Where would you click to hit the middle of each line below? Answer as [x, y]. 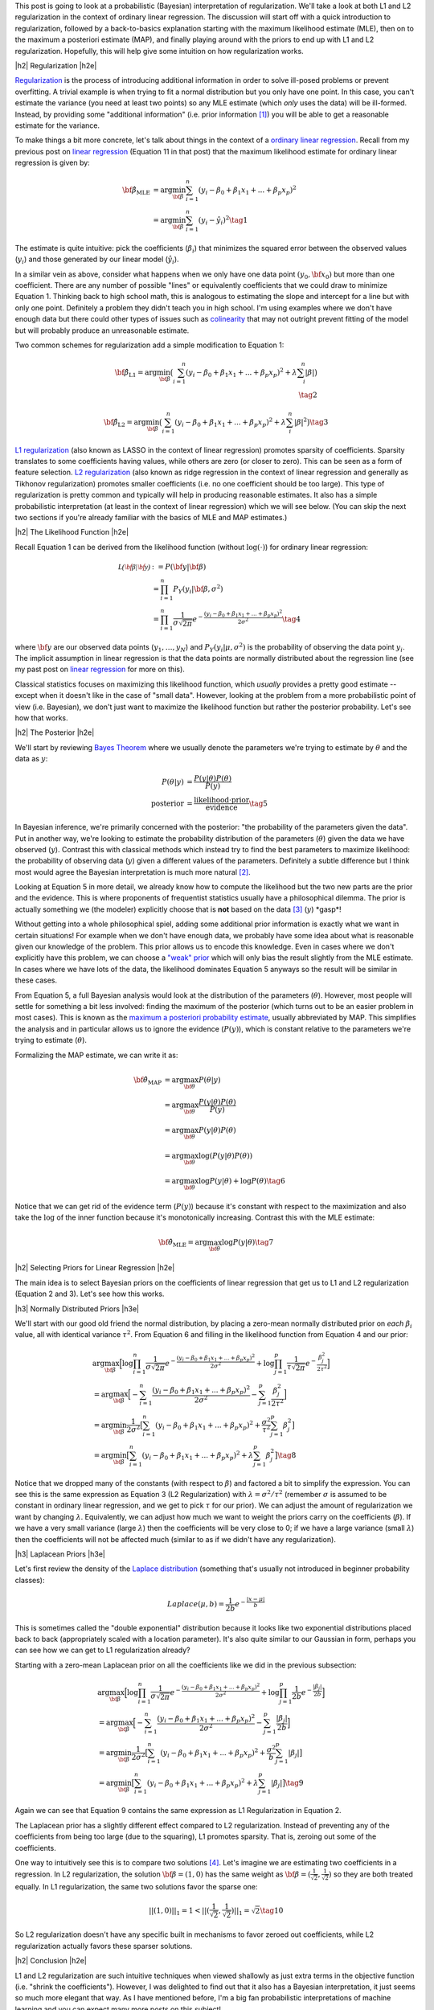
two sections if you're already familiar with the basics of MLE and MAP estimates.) [151, 517]
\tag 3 [319, 422]
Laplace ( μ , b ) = [196, 1604]
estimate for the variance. [57, 125]
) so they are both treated [371, 1874]
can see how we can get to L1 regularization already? [102, 1650]
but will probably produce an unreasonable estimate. [102, 330]
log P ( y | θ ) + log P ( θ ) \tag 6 [242, 1181]
